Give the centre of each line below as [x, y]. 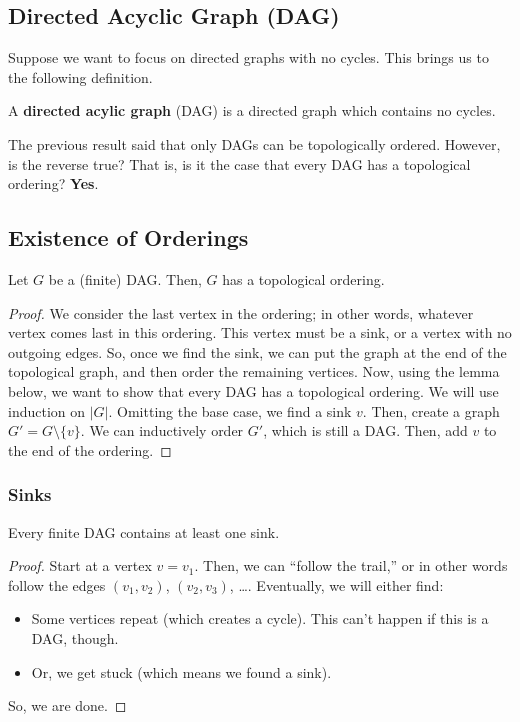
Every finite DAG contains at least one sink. [144, 531]
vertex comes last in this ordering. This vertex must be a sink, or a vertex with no [260, 332]
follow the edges [57, 584]
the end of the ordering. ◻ [90, 449]
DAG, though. [75, 637]
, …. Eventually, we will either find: [336, 584]
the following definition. [80, 76]
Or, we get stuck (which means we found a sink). [181, 671]
